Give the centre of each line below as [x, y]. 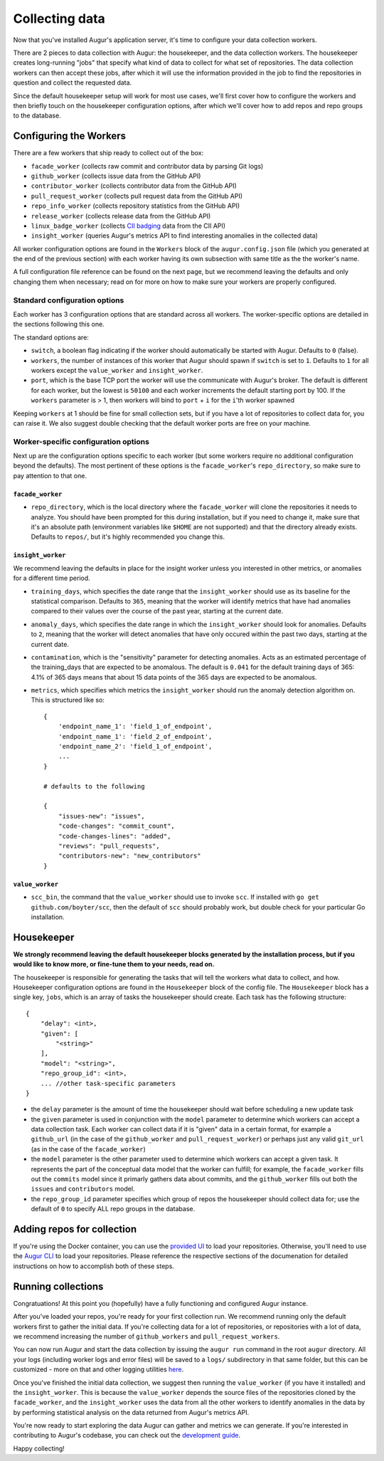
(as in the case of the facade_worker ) [88, 1149]
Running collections [58, 1286]
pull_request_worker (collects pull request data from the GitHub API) [137, 196]
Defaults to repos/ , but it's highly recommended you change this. [128, 537]
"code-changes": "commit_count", [117, 826]
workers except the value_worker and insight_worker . [117, 370]
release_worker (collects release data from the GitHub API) [121, 216]
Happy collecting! [39, 1448]
